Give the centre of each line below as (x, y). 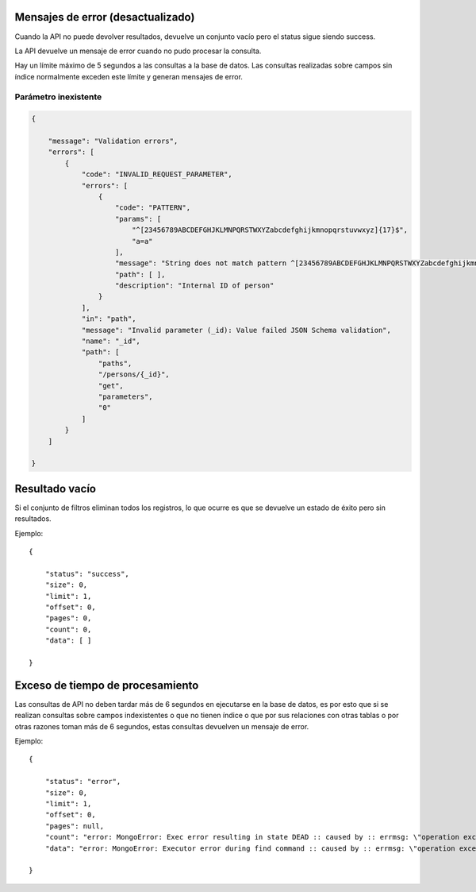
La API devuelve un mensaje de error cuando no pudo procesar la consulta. (138, 51)
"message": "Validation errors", (113, 141)
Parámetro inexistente (58, 97)
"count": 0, (68, 629)
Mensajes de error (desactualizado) (105, 17)
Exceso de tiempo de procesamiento (107, 685)
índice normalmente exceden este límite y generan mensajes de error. (129, 76)
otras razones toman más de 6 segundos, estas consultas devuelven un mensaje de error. (162, 726)
